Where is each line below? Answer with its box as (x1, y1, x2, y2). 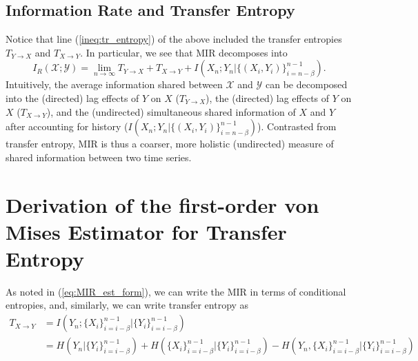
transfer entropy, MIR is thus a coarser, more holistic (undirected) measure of (6, 136, 334, 151)
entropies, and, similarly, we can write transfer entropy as (6, 298, 249, 312)
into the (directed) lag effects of (6, 90, 139, 105)
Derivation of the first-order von (6, 190, 319, 218)
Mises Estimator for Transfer (6, 217, 287, 245)
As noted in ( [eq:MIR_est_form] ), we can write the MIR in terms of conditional (6, 284, 346, 298)
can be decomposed (266, 77, 348, 92)
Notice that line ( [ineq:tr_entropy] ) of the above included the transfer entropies (6, 32, 342, 46)
